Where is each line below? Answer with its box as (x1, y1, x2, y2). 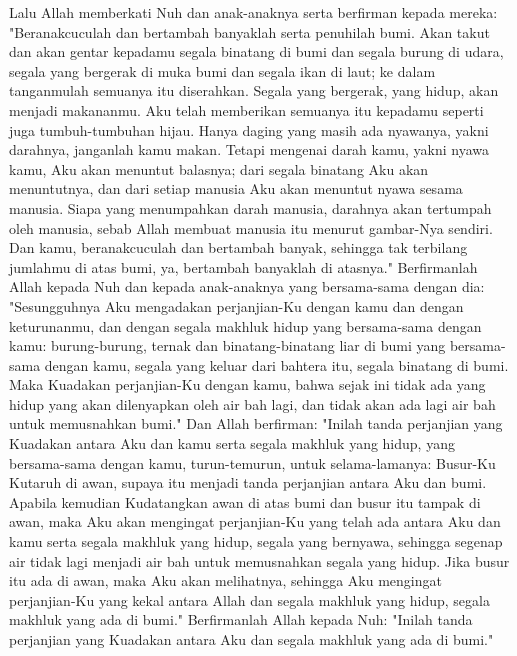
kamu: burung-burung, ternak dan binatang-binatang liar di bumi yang (9, 335, 446, 356)
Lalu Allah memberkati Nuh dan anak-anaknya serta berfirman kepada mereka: (9, 2, 498, 22)
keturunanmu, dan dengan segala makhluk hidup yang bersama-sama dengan (9, 315, 482, 336)
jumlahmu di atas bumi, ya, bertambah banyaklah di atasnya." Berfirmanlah (9, 256, 478, 277)
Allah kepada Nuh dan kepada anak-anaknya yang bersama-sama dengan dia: (9, 276, 485, 297)
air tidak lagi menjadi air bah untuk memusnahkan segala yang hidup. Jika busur (9, 550, 510, 571)
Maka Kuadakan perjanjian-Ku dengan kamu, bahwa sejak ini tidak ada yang (9, 374, 486, 395)
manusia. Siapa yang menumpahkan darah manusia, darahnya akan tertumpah (9, 197, 492, 218)
